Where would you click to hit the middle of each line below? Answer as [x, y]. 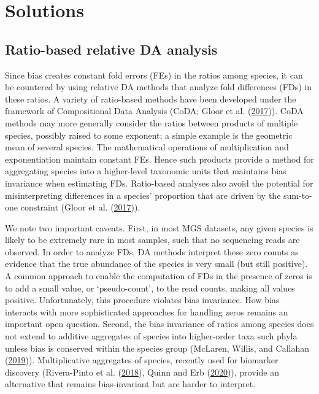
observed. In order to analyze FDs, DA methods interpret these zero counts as [152, 251]
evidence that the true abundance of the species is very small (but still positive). [156, 264]
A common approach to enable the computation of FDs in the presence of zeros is [159, 276]
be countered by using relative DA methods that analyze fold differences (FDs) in [158, 87]
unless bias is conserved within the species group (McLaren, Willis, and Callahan [157, 348]
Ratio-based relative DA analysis [111, 49]
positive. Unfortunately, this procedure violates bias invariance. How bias [142, 300]
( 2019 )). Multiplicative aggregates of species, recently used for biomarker [142, 360]
